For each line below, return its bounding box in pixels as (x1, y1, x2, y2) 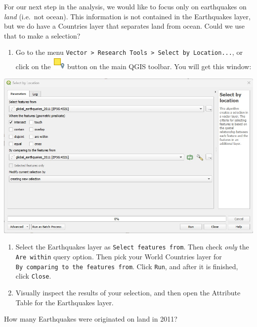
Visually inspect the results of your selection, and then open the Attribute (15, 287, 241, 297)
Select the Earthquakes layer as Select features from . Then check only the (15, 242, 249, 252)
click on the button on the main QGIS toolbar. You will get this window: (15, 61, 252, 72)
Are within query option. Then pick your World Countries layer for (15, 251, 222, 261)
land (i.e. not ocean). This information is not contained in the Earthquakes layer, (4, 11, 251, 21)
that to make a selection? (4, 30, 81, 41)
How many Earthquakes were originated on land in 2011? (4, 314, 177, 324)
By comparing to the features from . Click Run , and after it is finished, (15, 261, 238, 271)
